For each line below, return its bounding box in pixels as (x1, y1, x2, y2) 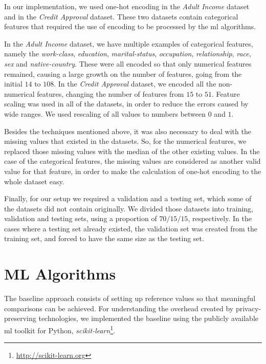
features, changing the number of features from (37, 88, 184, 99)
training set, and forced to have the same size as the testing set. (4, 233, 204, 244)
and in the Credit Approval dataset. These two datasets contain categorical (4, 11, 238, 22)
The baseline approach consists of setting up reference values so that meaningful (4, 293, 256, 304)
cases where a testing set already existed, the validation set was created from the (4, 223, 257, 233)
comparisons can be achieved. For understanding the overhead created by (4, 303, 234, 313)
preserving (4, 313, 36, 324)
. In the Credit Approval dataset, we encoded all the (54, 78, 216, 89)
